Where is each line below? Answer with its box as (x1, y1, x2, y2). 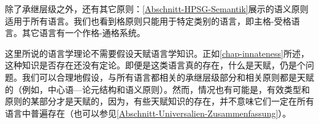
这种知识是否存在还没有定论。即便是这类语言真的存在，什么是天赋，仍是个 (5, 59, 306, 71)
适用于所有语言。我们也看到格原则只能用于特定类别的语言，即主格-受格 (5, 14, 291, 27)
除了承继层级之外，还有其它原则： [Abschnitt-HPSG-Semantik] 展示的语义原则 (5, 2, 309, 15)
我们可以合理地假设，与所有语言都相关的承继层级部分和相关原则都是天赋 (21, 70, 314, 83)
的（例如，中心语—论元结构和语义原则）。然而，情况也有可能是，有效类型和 (5, 82, 310, 95)
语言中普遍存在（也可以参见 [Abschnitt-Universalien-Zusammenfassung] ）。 (5, 106, 291, 119)
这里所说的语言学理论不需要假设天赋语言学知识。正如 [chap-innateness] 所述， (5, 46, 309, 59)
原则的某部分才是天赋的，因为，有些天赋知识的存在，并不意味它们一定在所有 (5, 95, 314, 108)
